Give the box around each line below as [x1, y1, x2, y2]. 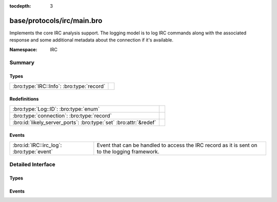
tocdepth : [9, 3, 31, 9]
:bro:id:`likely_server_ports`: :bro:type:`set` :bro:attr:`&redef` [12, 118, 156, 126]
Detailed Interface [9, 161, 56, 168]
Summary [9, 59, 35, 66]
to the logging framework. [96, 148, 160, 155]
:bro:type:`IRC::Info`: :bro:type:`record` [12, 83, 106, 90]
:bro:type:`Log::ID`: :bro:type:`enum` [12, 105, 100, 112]
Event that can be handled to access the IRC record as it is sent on [96, 142, 258, 149]
